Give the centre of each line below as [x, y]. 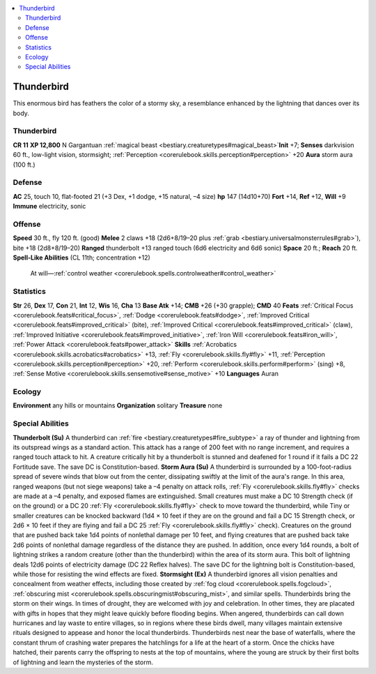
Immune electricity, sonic [49, 207]
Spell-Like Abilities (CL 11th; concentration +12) [82, 257]
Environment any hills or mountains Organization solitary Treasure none [118, 405]
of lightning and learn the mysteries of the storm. [83, 662]
